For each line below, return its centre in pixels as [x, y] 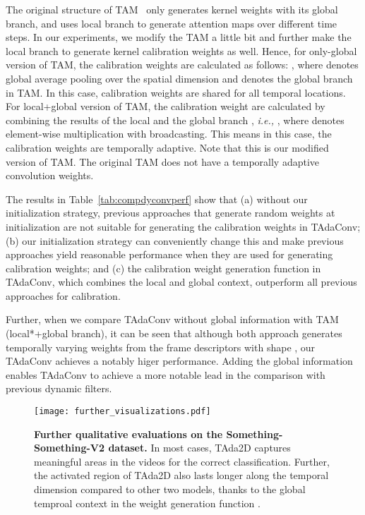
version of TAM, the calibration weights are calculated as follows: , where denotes [182, 65]
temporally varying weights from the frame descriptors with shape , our [161, 347]
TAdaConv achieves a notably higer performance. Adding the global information [179, 361]
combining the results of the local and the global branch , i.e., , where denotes [175, 120]
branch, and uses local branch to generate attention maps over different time [172, 23]
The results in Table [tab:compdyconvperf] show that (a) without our [157, 199]
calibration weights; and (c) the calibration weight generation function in [163, 268]
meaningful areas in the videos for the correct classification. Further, [182, 461]
